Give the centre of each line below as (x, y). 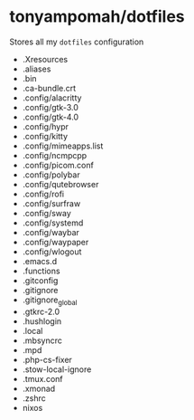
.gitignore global (50, 301)
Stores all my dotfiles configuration (77, 42)
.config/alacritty (52, 98)
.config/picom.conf (58, 165)
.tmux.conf (42, 378)
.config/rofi (43, 194)
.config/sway (47, 213)
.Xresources (45, 59)
